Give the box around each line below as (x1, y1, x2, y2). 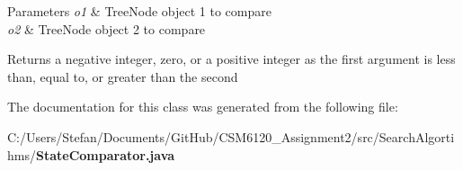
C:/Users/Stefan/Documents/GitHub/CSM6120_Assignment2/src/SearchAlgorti (7, 127, 455, 146)
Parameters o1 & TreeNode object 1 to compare (7, 2, 272, 20)
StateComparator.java (35, 145, 175, 164)
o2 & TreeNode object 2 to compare (7, 19, 206, 38)
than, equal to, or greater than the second (7, 67, 238, 85)
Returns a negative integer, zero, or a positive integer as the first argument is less (7, 49, 456, 68)
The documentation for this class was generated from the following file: (7, 97, 398, 116)
